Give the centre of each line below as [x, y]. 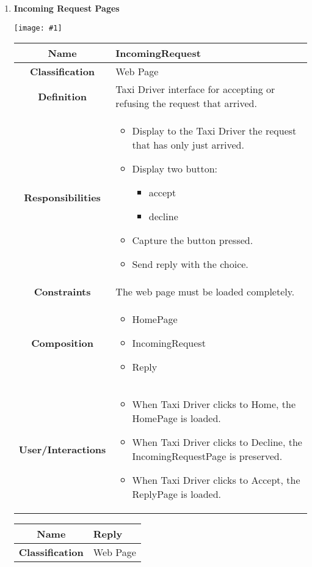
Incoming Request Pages [67, 8]
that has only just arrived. [188, 145]
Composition [62, 343]
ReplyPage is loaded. [176, 494]
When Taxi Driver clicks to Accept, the [216, 480]
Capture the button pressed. [193, 240]
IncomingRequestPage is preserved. [207, 456]
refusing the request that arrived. [186, 103]
